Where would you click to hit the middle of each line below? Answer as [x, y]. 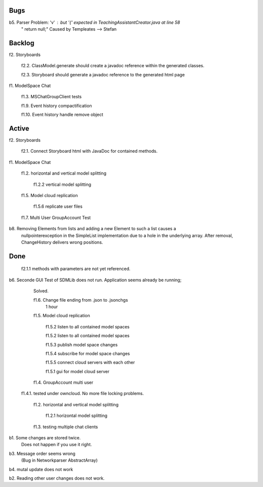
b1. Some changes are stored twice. [45, 438]
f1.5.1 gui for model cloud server [77, 371]
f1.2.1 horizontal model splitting [76, 415]
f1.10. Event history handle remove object [62, 115]
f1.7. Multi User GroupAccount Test [56, 217]
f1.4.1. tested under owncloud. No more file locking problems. [83, 394]
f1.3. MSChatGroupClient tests [51, 97]
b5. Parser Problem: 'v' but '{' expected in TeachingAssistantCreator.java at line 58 [94, 22]
